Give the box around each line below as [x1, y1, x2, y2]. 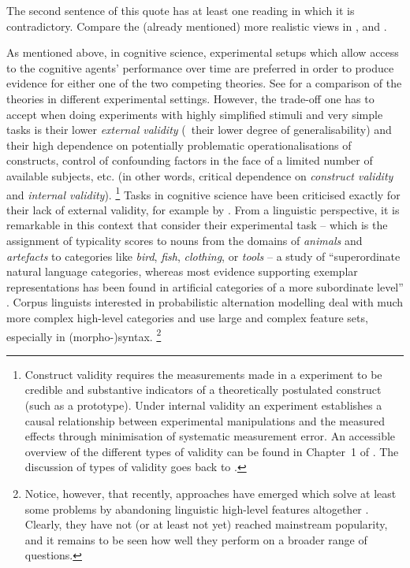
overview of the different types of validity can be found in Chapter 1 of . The [24, 443, 399, 459]
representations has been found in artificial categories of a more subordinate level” [6, 278, 404, 295]
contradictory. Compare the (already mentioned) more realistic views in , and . [6, 17, 387, 34]
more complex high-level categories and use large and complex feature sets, [6, 309, 368, 325]
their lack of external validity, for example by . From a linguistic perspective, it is [6, 201, 400, 217]
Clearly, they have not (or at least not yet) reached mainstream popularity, [24, 516, 388, 533]
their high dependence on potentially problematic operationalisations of [6, 136, 352, 153]
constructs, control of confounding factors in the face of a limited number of [6, 152, 373, 169]
